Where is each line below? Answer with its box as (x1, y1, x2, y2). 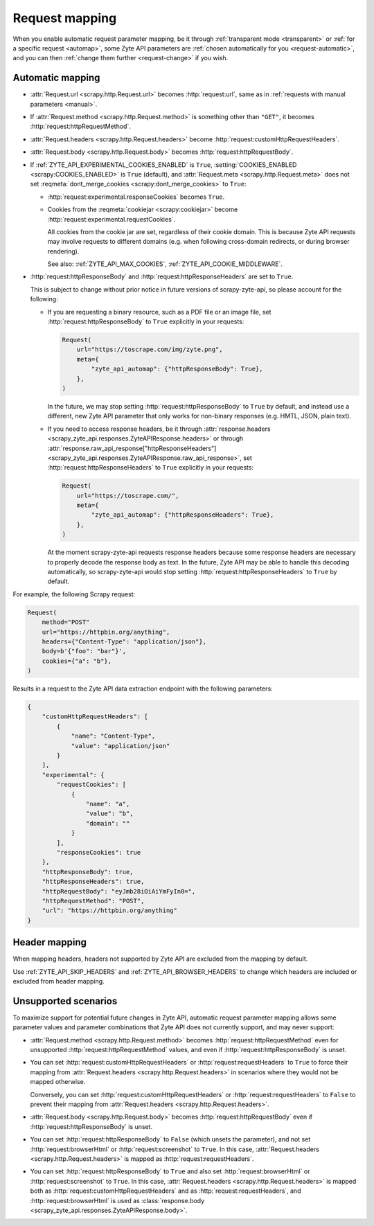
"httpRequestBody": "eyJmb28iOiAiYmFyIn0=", (42, 887, 196, 895)
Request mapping (12, 10, 117, 26)
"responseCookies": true (56, 849, 141, 856)
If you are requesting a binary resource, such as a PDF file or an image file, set (47, 308, 271, 316)
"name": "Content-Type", (71, 732, 156, 740)
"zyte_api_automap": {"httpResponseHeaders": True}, (91, 511, 274, 519)
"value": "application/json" (71, 742, 170, 749)
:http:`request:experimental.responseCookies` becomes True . (47, 193, 225, 201)
